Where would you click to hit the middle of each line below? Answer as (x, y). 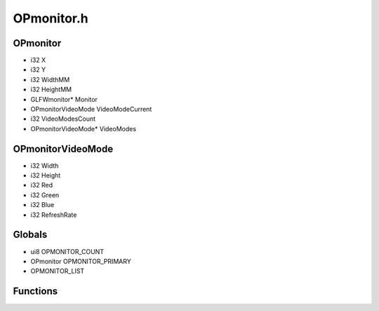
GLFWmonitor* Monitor (64, 99)
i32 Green (45, 195)
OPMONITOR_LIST (58, 271)
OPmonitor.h (51, 18)
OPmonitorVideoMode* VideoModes (84, 128)
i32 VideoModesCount (63, 119)
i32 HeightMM (51, 90)
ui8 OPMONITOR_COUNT (67, 251)
